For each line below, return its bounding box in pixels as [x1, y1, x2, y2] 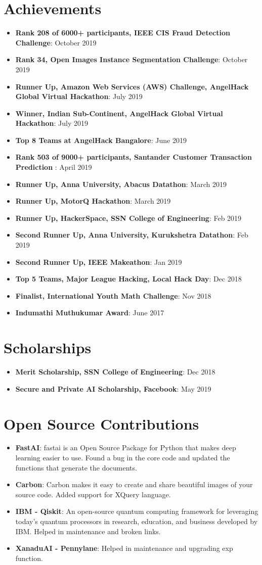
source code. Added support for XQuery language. [15, 489, 171, 499]
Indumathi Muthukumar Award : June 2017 [15, 307, 164, 318]
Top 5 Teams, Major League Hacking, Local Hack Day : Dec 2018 [15, 273, 242, 284]
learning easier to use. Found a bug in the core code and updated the [15, 452, 230, 463]
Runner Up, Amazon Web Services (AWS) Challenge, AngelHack [15, 81, 249, 91]
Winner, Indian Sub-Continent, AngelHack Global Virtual [15, 108, 223, 118]
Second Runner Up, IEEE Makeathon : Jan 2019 [15, 256, 182, 267]
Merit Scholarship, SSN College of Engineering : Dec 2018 [15, 366, 215, 377]
